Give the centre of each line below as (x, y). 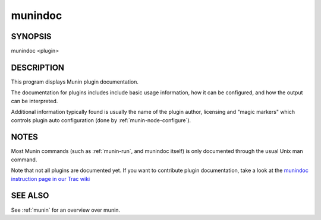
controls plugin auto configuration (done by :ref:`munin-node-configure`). (101, 120)
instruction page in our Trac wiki (51, 178)
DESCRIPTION (38, 67)
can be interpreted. (34, 101)
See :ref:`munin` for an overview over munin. (66, 210)
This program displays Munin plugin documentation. (75, 82)
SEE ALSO (30, 196)
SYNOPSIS (31, 36)
